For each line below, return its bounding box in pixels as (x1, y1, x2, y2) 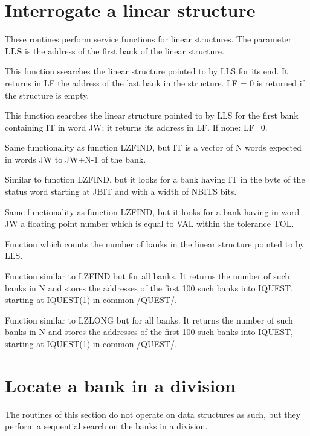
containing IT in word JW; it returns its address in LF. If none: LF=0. (5, 120, 268, 133)
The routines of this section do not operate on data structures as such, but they (5, 408, 301, 420)
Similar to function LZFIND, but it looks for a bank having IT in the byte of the (5, 173, 305, 186)
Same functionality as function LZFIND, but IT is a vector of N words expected (5, 141, 302, 154)
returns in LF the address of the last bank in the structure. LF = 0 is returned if (5, 76, 305, 89)
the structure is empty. (5, 88, 89, 101)
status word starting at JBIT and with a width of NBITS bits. (5, 185, 237, 198)
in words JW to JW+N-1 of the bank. (5, 152, 146, 165)
